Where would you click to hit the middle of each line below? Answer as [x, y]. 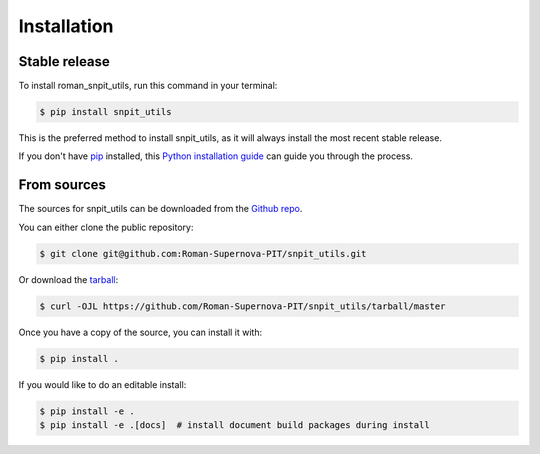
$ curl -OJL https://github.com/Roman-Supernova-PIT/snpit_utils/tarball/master [242, 306]
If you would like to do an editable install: [102, 384]
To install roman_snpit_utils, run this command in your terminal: [148, 86]
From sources [62, 185]
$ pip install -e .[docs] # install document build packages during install [234, 425]
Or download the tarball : [68, 279]
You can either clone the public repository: [106, 227]
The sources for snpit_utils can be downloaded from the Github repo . [160, 209]
